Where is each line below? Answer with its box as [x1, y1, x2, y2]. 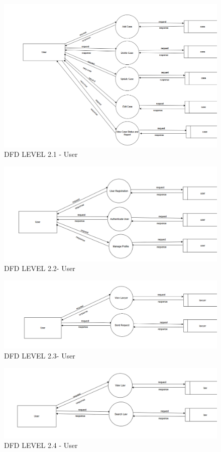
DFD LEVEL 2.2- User [4, 263, 75, 274]
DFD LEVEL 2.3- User [4, 350, 75, 360]
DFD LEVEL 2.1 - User [4, 149, 78, 159]
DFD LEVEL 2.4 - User [4, 440, 78, 450]
